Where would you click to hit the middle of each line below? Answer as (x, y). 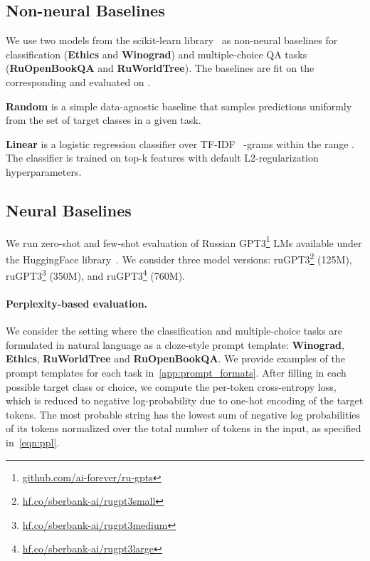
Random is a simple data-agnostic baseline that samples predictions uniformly (179, 106)
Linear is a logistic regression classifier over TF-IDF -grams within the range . (180, 143)
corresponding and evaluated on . (78, 82)
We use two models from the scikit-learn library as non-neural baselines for (172, 40)
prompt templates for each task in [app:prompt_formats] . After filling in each (176, 373)
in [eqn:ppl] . (33, 442)
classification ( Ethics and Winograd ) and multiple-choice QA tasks (157, 54)
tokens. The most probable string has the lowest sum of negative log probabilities (183, 414)
